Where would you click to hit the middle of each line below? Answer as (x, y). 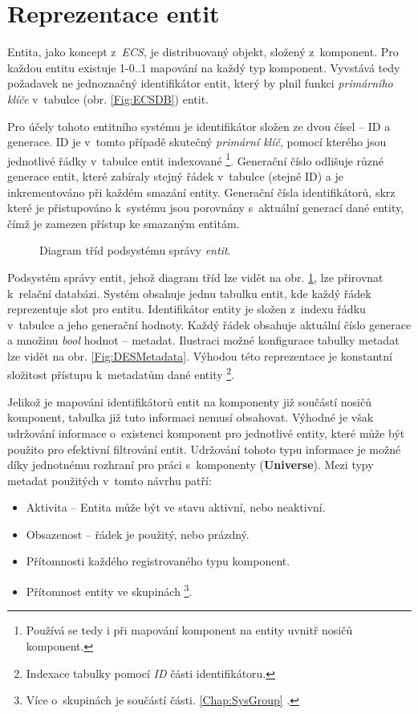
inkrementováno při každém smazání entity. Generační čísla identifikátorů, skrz (201, 192)
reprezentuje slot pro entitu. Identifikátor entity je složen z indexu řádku (187, 309)
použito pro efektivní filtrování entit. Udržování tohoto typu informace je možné (204, 449)
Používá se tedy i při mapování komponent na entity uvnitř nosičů (189, 630)
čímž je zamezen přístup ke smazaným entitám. (124, 223)
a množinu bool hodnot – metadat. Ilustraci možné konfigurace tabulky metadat (203, 340)
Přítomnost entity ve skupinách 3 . (109, 590)
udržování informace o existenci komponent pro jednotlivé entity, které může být (206, 432)
